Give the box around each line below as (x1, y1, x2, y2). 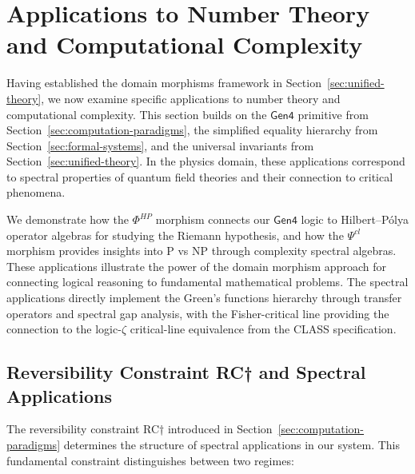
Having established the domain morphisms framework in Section (6, 74, 321, 91)
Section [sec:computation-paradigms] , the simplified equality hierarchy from (6, 121, 378, 138)
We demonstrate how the (6, 211, 129, 228)
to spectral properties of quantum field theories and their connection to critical (6, 168, 393, 185)
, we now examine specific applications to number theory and (41, 90, 341, 106)
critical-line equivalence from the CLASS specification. (130, 321, 397, 337)
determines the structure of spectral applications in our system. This (63, 436, 401, 452)
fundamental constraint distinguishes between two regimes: (6, 452, 294, 468)
